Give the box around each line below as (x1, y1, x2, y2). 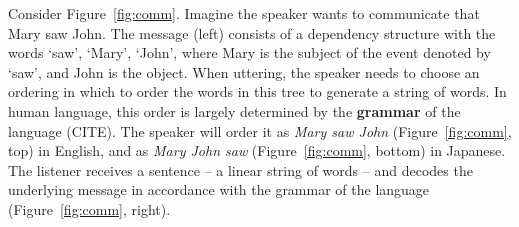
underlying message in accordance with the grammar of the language (8, 179, 430, 200)
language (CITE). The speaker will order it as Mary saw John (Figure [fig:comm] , (8, 120, 512, 141)
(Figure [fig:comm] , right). (8, 198, 171, 219)
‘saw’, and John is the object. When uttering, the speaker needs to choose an (8, 61, 480, 82)
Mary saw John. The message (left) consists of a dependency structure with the (8, 22, 496, 43)
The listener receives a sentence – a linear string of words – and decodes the (8, 159, 473, 180)
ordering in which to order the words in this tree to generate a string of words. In (8, 81, 507, 102)
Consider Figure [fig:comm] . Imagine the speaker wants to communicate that (8, 3, 480, 23)
